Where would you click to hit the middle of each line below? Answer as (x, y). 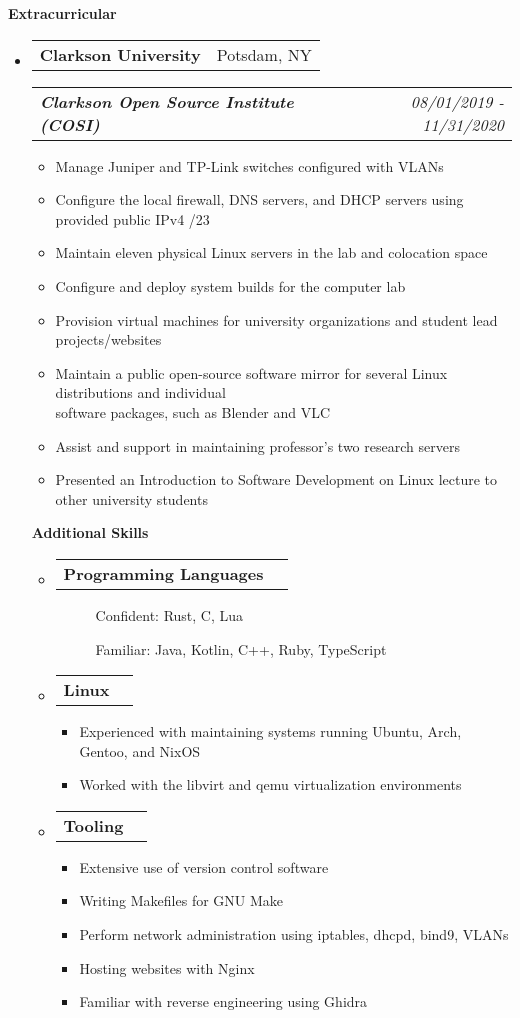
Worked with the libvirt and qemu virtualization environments (270, 784)
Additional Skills (90, 532)
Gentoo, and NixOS (140, 750)
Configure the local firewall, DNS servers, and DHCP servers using (259, 199)
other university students (131, 498)
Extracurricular (62, 13)
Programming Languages (163, 573)
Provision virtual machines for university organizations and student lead (276, 319)
